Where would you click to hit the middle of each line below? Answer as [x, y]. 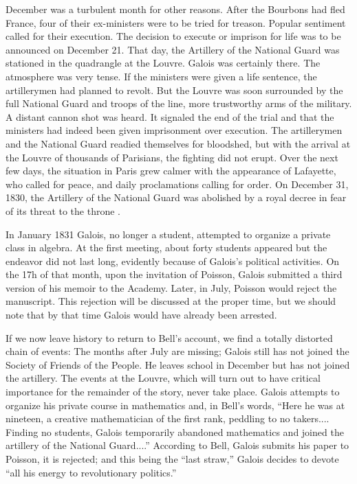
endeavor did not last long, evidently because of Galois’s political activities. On [173, 261]
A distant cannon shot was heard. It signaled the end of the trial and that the [170, 116]
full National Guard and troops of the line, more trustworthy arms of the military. [179, 103]
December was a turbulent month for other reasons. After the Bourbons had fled [175, 9]
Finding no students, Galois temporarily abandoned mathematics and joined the [175, 431]
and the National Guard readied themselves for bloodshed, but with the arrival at [178, 143]
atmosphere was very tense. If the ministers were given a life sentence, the [161, 76]
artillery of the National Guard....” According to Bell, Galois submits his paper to [177, 445]
